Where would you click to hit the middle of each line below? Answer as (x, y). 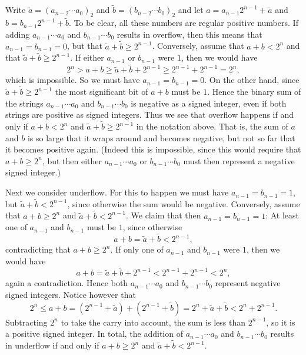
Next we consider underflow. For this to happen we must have (117, 192)
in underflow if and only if (52, 345)
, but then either (72, 160)
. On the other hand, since (252, 80)
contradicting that (38, 249)
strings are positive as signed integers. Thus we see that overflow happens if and (150, 115)
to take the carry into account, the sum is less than (153, 322)
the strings (24, 103)
